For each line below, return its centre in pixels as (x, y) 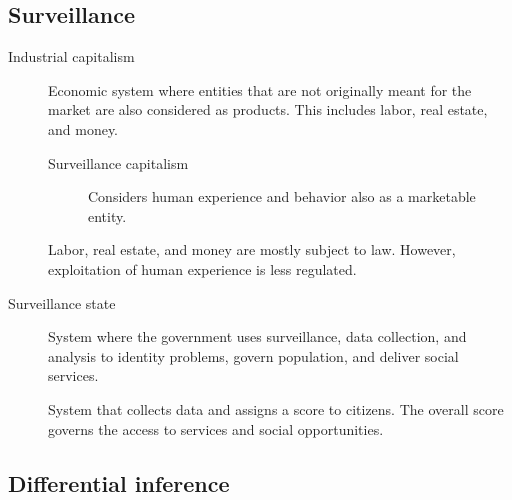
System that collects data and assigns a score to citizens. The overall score (276, 408)
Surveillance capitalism (118, 162)
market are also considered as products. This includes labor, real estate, (268, 109)
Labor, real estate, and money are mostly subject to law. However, (252, 249)
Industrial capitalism (71, 56)
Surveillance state (62, 302)
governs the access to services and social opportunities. (216, 428)
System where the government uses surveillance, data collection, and (257, 336)
